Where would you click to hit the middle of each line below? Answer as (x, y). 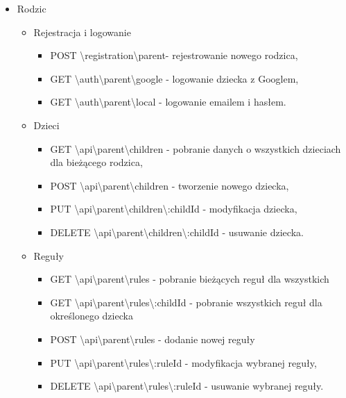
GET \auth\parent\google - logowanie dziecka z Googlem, (174, 78)
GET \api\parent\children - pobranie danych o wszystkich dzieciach (196, 148)
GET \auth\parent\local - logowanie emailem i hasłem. (168, 102)
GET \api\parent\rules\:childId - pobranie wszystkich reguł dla (186, 302)
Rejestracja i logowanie (82, 32)
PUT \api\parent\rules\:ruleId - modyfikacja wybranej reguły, (183, 362)
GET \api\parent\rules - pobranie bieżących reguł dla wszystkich (190, 279)
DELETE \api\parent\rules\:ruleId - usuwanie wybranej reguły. (187, 386)
